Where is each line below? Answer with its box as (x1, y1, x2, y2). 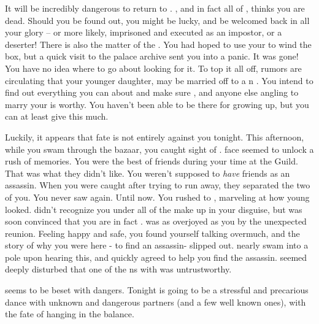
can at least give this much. (5, 110, 109, 123)
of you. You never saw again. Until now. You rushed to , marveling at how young (5, 190, 310, 203)
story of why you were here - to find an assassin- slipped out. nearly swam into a (5, 239, 309, 252)
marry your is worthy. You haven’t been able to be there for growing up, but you (5, 98, 309, 110)
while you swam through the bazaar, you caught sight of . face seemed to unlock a (5, 142, 314, 155)
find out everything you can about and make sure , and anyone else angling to (5, 86, 299, 99)
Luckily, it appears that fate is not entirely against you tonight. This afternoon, (5, 130, 304, 143)
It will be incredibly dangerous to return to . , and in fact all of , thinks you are (5, 2, 305, 14)
